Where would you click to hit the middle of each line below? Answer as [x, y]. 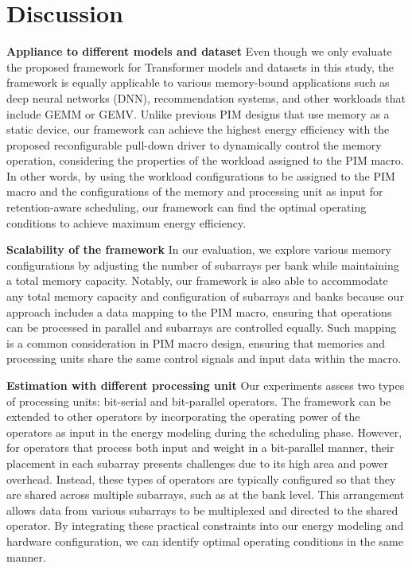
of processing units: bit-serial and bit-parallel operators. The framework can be [199, 401]
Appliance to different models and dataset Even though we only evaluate [199, 51]
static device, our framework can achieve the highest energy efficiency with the [198, 129]
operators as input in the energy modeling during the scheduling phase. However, [204, 432]
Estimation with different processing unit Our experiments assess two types [206, 385]
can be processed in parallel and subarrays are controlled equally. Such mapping [202, 327]
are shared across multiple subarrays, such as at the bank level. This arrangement [206, 494]
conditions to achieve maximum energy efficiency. [126, 222]
